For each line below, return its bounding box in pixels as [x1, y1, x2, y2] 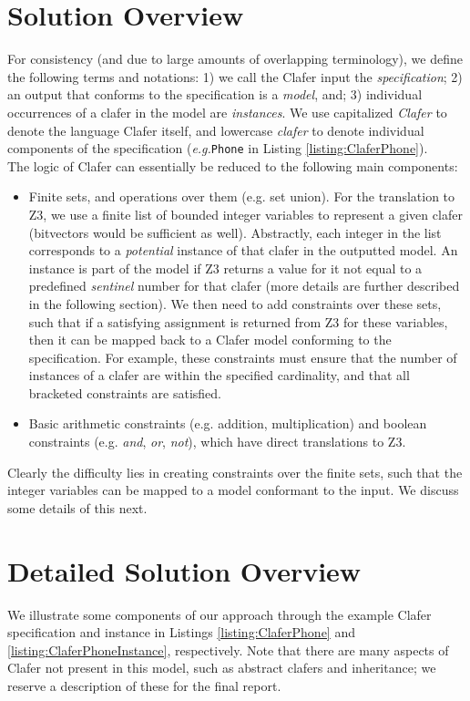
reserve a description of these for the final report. [7, 675, 281, 695]
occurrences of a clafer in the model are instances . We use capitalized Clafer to [7, 102, 447, 121]
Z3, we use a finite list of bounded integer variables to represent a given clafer [28, 204, 463, 223]
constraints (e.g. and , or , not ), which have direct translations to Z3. [28, 432, 406, 451]
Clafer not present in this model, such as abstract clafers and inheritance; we [7, 658, 436, 677]
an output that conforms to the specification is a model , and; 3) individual [7, 85, 423, 104]
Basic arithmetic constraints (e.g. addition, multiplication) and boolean [28, 414, 427, 433]
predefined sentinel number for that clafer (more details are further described [28, 276, 460, 295]
